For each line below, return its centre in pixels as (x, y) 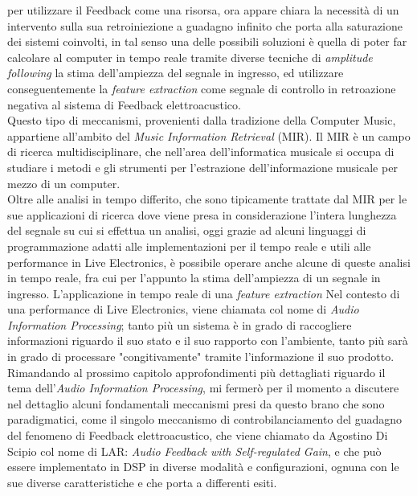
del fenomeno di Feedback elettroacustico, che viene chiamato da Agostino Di (198, 435)
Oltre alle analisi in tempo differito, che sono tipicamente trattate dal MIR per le (207, 199)
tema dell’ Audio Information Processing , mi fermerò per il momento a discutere (203, 388)
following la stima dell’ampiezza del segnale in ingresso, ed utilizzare (176, 73)
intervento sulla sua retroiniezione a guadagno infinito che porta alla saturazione (205, 25)
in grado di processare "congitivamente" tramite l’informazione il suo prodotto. (201, 357)
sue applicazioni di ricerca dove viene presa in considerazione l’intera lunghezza (202, 214)
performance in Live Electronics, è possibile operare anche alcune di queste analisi (209, 262)
